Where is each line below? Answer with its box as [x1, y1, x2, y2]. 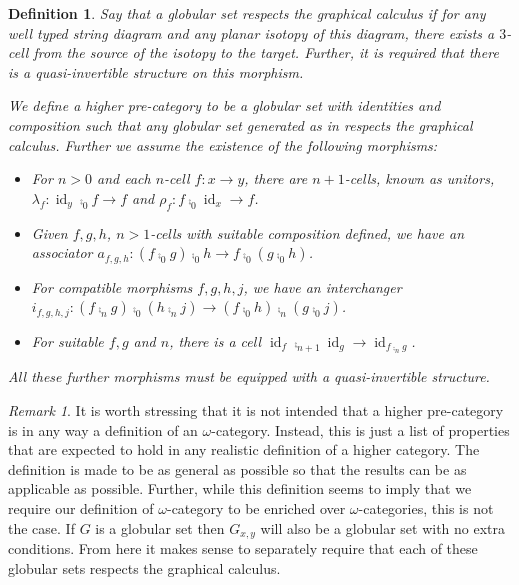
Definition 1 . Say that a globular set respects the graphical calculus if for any [8, 3, 486, 23]
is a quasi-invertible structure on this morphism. [8, 61, 304, 82]
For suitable [31, 330, 104, 351]
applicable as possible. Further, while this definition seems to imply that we [8, 478, 472, 499]
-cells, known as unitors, [344, 168, 495, 189]
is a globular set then [95, 517, 225, 538]
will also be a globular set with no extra [260, 517, 506, 538]
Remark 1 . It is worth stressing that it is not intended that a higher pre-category [8, 400, 504, 421]
